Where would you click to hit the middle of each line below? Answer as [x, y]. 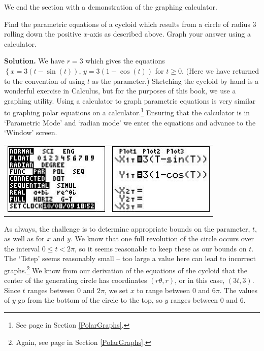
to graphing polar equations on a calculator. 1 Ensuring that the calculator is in [127, 111]
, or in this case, [200, 280]
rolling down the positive [43, 34]
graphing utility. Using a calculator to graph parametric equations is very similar [130, 100]
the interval [22, 248]
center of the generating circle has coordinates [76, 280]
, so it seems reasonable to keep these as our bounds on [161, 248]
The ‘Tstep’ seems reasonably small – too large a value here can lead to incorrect [130, 258]
